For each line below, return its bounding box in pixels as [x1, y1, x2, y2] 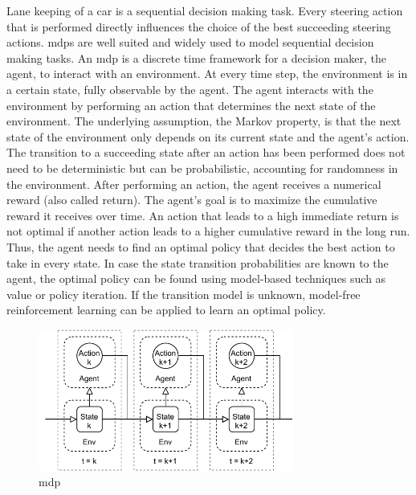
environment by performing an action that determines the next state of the [6, 96, 376, 113]
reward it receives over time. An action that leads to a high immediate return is [6, 207, 399, 223]
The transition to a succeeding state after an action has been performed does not [6, 144, 406, 161]
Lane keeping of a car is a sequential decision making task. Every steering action [6, 2, 403, 18]
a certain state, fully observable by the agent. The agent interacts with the [6, 80, 373, 97]
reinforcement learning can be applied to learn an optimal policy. [6, 301, 326, 318]
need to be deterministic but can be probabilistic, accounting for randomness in [6, 159, 398, 176]
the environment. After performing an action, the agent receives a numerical [6, 175, 381, 192]
